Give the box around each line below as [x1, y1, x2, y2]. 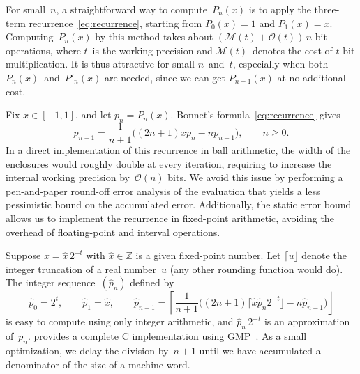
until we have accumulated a [199, 343, 321, 357]
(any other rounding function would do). [170, 261, 343, 276]
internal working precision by [6, 170, 130, 185]
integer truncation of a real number [6, 261, 157, 276]
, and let [75, 107, 112, 122]
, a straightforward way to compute [56, 2, 207, 16]
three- [314, 2, 340, 16]
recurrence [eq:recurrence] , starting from [29, 15, 202, 30]
